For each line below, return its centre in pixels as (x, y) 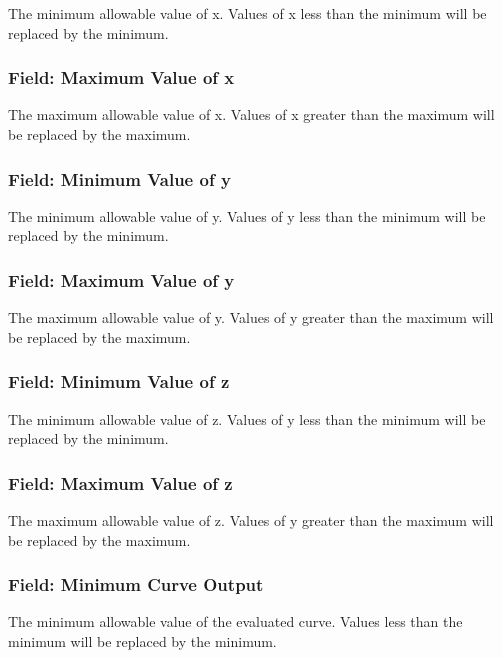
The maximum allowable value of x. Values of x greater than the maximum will (251, 114)
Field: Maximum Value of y (121, 279)
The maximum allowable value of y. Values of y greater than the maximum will (251, 317)
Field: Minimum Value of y (119, 178)
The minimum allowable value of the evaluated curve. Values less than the (235, 621)
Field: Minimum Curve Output (136, 584)
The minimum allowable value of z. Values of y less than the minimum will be (247, 418)
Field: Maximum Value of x (121, 77)
